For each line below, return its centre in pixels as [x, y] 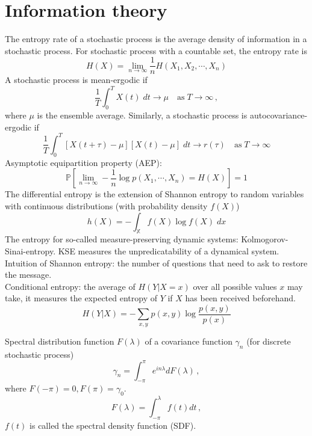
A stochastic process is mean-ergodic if [76, 80]
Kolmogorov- [265, 239]
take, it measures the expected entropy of [81, 298]
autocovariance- [279, 115]
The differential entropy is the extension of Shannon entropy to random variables [154, 194]
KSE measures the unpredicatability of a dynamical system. [169, 250]
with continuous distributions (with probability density [106, 205]
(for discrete [269, 341]
